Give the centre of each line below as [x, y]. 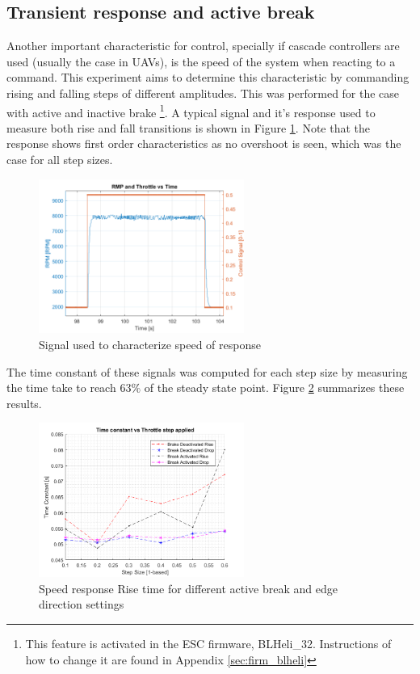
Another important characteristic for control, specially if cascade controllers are [203, 46]
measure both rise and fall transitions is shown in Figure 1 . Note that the [188, 127]
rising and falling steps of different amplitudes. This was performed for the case [203, 93]
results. [24, 403]
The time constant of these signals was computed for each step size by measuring [207, 371]
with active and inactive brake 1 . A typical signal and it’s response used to [191, 111]
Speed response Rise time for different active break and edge [188, 588]
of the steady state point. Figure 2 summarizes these [274, 388]
